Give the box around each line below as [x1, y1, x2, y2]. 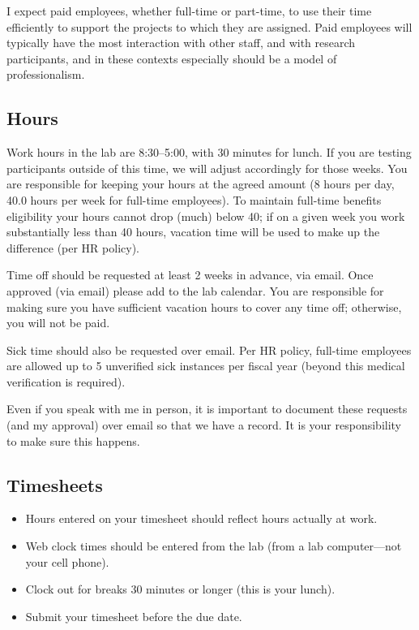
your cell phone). [25, 553, 109, 570]
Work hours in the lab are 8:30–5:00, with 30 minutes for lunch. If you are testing [6, 144, 412, 161]
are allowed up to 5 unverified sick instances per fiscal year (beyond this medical [6, 357, 405, 374]
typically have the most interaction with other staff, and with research [6, 34, 356, 51]
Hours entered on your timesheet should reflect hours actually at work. [25, 510, 378, 527]
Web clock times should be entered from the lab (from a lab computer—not [25, 537, 402, 554]
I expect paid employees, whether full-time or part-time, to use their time [6, 2, 372, 19]
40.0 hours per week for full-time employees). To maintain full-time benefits [6, 191, 382, 208]
